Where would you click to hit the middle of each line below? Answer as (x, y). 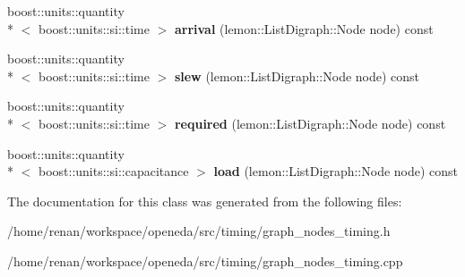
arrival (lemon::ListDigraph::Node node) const (304, 28)
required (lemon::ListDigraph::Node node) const (310, 123)
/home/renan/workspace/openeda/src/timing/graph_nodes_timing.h (199, 231)
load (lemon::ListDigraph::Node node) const (336, 171)
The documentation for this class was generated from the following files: (205, 201)
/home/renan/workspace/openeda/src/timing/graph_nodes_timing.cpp (205, 260)
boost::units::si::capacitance (113, 171)
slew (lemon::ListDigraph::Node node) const (297, 76)
